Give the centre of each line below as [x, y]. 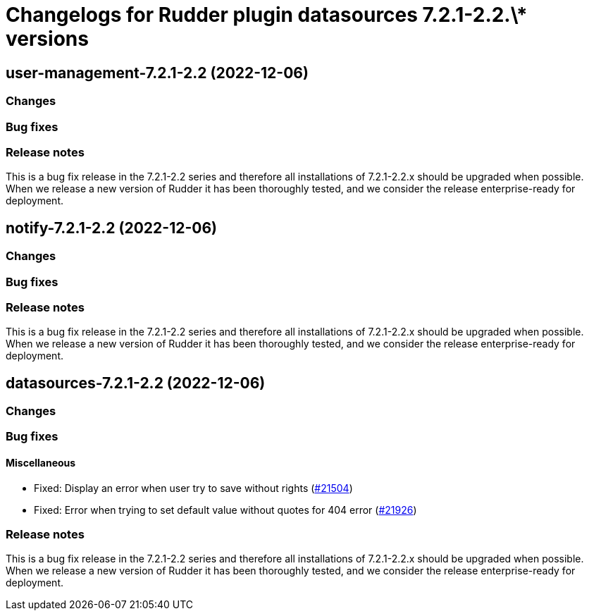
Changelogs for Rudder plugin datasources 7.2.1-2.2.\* [267, 15]
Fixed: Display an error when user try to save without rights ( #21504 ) [193, 488]
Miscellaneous [41, 463]
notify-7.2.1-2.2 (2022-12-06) [111, 228]
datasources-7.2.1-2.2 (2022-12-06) [136, 383]
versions [47, 39]
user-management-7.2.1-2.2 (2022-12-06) [157, 73]
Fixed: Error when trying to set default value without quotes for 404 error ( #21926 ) [225, 510]
